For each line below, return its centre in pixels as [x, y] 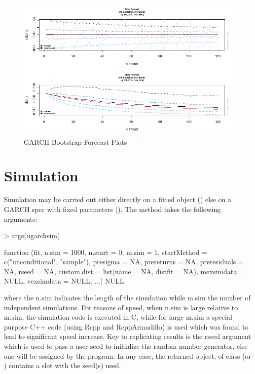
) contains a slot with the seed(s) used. [63, 365]
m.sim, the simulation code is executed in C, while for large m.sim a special [118, 317]
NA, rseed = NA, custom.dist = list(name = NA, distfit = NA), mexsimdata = [124, 271]
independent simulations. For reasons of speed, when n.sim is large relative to [121, 307]
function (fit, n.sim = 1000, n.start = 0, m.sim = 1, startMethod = [106, 252]
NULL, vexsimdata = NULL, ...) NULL [64, 281]
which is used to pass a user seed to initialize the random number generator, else [126, 346]
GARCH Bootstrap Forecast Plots [75, 142]
